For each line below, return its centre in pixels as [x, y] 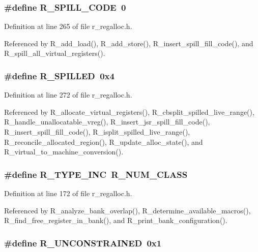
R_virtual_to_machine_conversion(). [64, 152]
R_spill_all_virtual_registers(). [55, 53]
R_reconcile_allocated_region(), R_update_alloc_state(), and [104, 141]
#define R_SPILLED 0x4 [59, 75]
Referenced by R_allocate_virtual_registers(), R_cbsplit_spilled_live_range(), [129, 112]
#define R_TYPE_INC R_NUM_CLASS [96, 174]
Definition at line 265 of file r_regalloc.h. [68, 26]
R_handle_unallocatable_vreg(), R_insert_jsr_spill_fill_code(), [107, 122]
